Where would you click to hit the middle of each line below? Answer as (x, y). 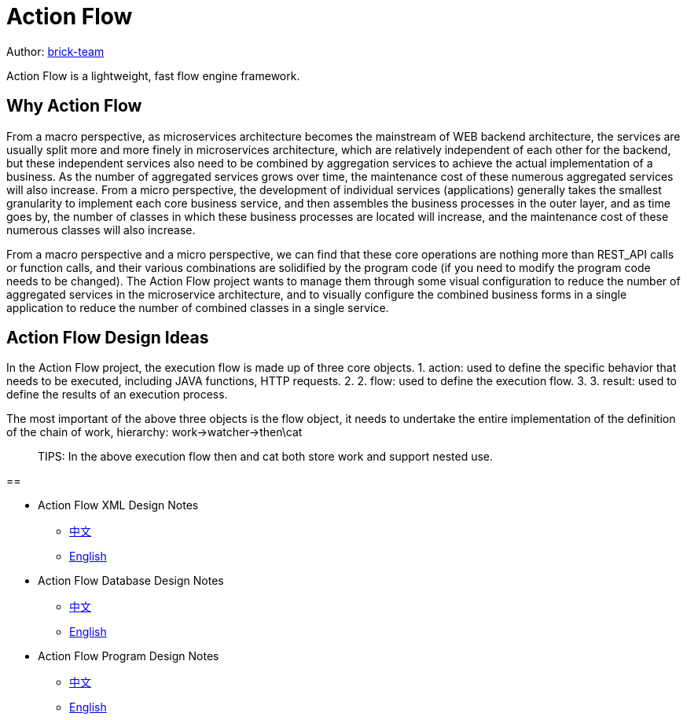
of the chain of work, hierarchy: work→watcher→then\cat (154, 432)
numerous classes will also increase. (101, 230)
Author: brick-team (55, 51)
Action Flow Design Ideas (108, 338)
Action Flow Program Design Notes (129, 656)
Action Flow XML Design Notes (118, 505)
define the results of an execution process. (117, 395)
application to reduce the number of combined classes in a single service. (198, 307)
